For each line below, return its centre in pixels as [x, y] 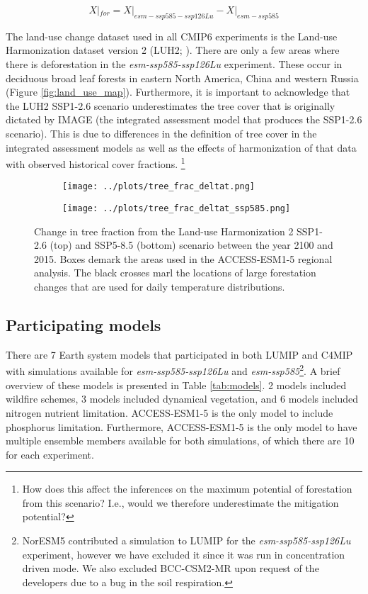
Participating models [84, 325]
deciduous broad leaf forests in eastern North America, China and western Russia [182, 78]
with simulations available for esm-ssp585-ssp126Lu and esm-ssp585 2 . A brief [173, 370]
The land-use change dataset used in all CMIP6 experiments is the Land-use [172, 36]
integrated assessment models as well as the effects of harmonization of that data [181, 147]
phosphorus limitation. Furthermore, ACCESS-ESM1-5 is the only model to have [182, 426]
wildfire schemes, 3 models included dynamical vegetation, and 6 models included [182, 399]
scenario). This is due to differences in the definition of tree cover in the [161, 133]
